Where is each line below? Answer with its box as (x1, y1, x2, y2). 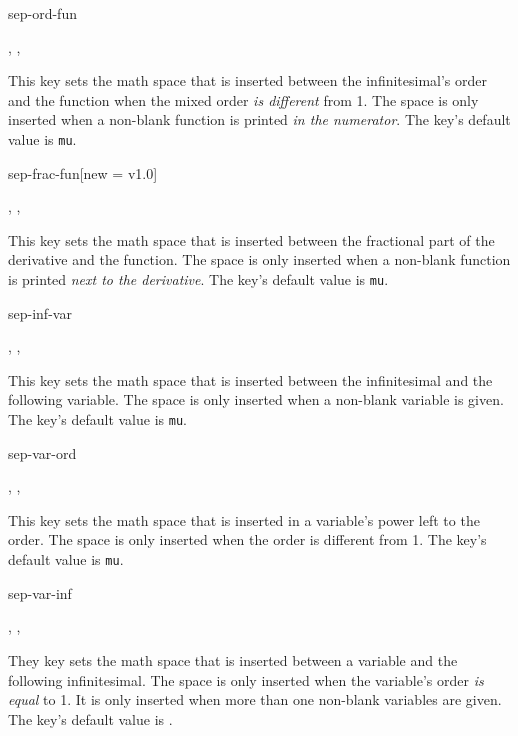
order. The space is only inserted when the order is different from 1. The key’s (8, 529, 487, 550)
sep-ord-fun (8, 3, 77, 23)
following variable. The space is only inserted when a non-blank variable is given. (8, 389, 504, 410)
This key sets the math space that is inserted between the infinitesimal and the (8, 369, 493, 390)
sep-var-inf (8, 582, 72, 603)
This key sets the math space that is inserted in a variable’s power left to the (8, 509, 480, 530)
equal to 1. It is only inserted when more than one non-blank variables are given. (8, 689, 502, 710)
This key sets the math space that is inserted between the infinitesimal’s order (8, 70, 488, 91)
